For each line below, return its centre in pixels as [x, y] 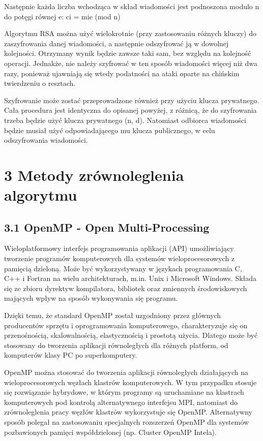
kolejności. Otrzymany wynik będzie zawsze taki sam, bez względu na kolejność [128, 53]
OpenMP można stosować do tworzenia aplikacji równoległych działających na [126, 372]
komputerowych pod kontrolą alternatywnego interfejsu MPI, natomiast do [121, 402]
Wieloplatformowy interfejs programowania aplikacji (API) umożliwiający [119, 248]
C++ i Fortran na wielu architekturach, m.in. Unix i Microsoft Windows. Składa [130, 278]
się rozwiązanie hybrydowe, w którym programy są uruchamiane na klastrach [124, 392]
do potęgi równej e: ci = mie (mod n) [62, 16]
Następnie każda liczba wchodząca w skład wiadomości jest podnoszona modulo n [132, 6]
